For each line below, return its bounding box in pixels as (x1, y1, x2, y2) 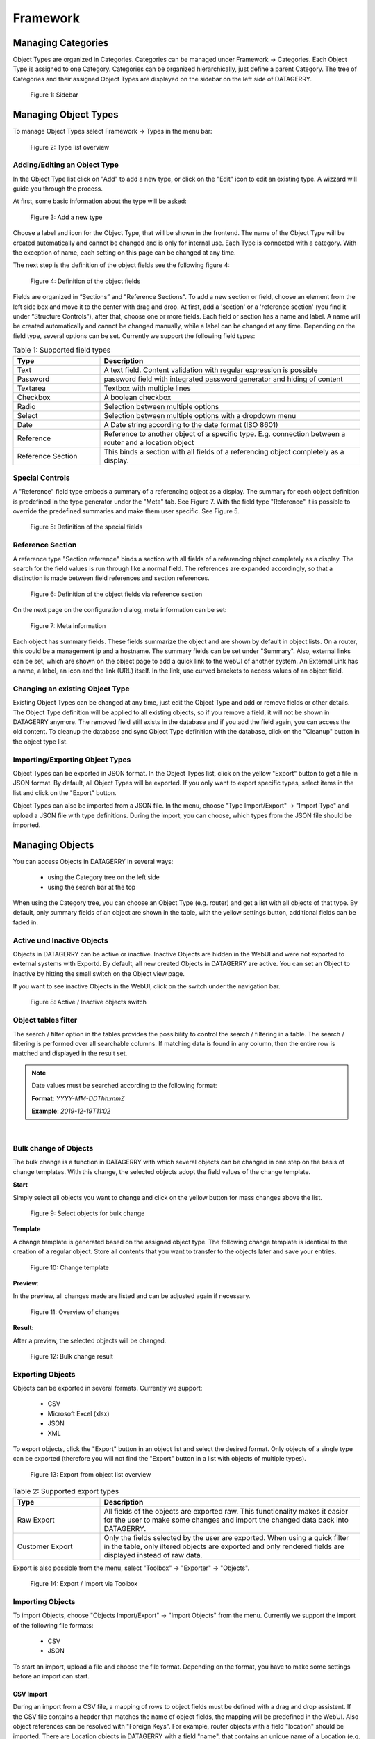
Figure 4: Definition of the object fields (30, 277, 141, 285)
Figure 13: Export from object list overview (30, 1470, 151, 1478)
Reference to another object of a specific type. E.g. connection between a (103, 428, 346, 438)
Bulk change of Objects (12, 1144, 94, 1153)
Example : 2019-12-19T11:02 (31, 1107, 111, 1115)
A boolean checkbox (103, 392, 172, 402)
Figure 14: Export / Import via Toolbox (30, 1579, 138, 1587)
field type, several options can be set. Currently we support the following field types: (12, 331, 256, 340)
